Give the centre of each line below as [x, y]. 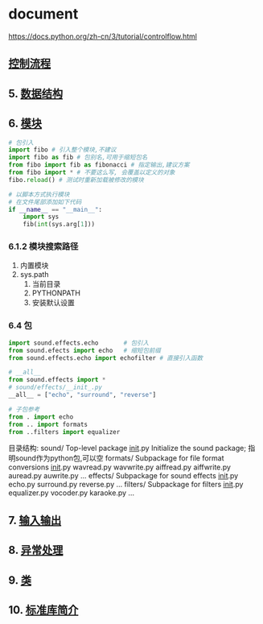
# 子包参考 [24, 409]
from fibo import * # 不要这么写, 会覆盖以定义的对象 [92, 173]
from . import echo [41, 417]
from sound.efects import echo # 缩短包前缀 [84, 350]
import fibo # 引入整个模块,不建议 [62, 150]
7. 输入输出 [35, 520]
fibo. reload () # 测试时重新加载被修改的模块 [76, 180]
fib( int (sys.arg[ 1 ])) [59, 225]
